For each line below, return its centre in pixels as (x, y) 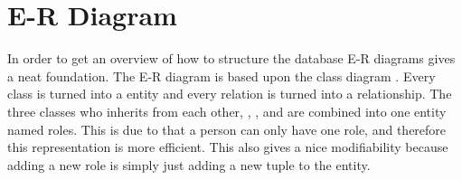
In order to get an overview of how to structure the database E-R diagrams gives (231, 58)
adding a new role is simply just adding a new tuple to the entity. (189, 164)
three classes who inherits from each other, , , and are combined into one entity (227, 111)
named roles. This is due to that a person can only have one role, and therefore (227, 129)
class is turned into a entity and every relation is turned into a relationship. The (230, 94)
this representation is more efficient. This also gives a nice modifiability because (228, 147)
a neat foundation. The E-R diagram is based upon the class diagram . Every (222, 76)
